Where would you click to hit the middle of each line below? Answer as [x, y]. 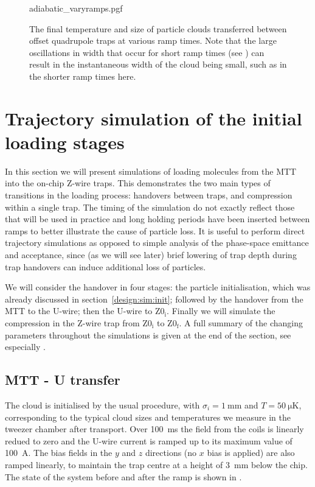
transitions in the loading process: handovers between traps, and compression [149, 195]
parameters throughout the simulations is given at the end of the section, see [148, 335]
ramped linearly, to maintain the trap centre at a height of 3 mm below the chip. [156, 464]
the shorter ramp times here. [83, 76]
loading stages [65, 142]
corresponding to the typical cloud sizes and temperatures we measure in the [148, 417]
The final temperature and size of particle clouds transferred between [158, 28]
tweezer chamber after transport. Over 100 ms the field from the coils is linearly [154, 429]
